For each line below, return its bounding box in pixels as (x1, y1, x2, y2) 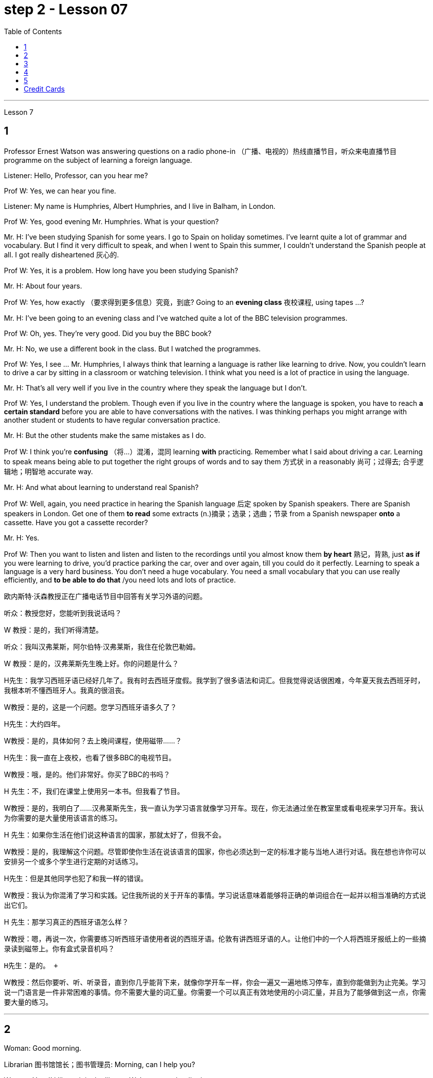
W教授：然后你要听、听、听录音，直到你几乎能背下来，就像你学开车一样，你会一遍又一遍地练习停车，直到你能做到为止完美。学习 (4, 978, 426, 986)
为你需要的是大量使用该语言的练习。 (4, 813, 122, 822)
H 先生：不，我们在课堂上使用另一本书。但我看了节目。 (4, 786, 184, 795)
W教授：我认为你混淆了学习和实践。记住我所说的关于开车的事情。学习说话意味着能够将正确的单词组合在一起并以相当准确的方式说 (4, 890, 426, 899)
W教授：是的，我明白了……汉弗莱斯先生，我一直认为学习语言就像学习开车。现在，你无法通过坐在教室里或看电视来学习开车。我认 (4, 803, 424, 812)
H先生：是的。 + (4, 961, 58, 970)
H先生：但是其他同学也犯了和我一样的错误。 (4, 874, 148, 882)
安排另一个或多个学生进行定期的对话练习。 (4, 857, 142, 866)
